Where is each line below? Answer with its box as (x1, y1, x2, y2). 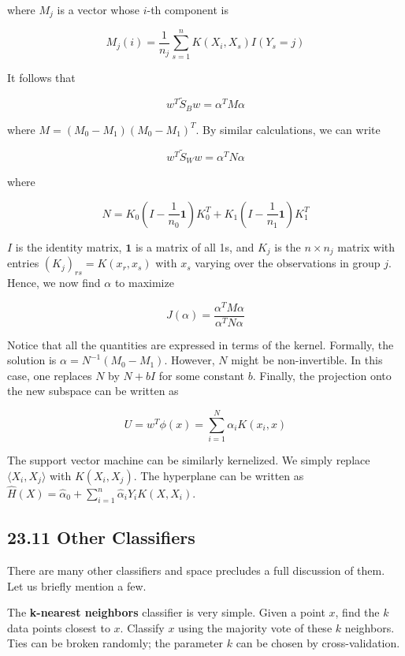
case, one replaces (7, 367, 92, 383)
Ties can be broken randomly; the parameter (7, 635, 224, 651)
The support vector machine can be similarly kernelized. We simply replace (7, 452, 370, 468)
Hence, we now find (7, 274, 101, 290)
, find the (335, 604, 380, 621)
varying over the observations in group (195, 255, 381, 271)
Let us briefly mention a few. (7, 577, 147, 594)
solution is (7, 352, 57, 368)
